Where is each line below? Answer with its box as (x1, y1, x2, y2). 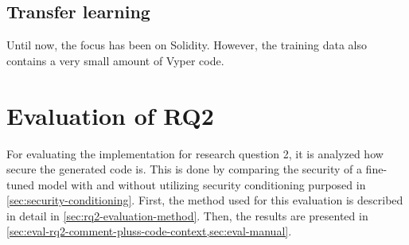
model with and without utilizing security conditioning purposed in (37, 176, 366, 192)
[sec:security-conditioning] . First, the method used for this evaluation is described (6, 192, 403, 208)
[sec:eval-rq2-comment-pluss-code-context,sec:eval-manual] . (6, 223, 292, 239)
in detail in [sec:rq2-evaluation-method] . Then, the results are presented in (6, 207, 368, 224)
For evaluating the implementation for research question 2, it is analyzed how (6, 145, 384, 161)
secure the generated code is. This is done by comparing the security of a (6, 161, 362, 177)
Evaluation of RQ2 (6, 99, 214, 131)
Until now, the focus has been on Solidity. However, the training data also (6, 37, 367, 53)
